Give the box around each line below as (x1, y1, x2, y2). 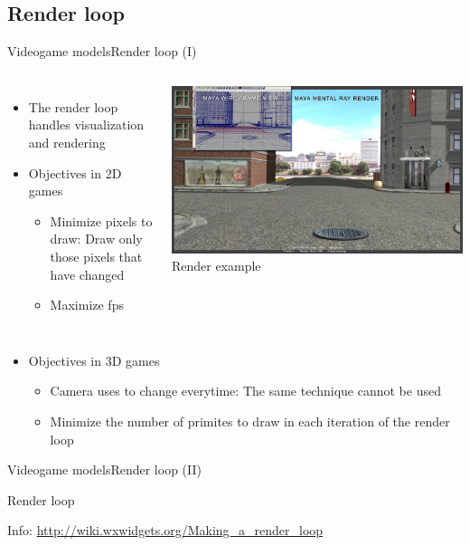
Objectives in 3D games (28, 350, 160, 369)
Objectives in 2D (28, 163, 122, 182)
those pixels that (50, 246, 143, 265)
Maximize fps (50, 295, 124, 314)
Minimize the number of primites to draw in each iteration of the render (50, 411, 450, 430)
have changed (50, 264, 125, 283)
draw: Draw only (50, 229, 143, 248)
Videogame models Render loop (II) (7, 460, 202, 479)
